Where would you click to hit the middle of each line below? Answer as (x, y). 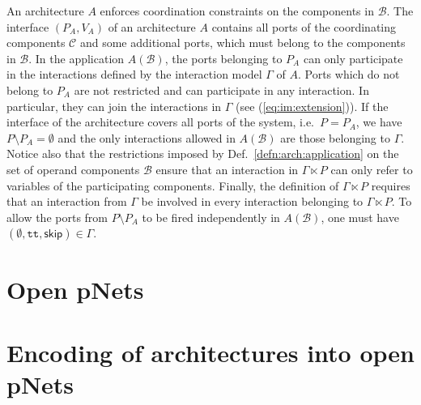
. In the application (77, 58)
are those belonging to (335, 137)
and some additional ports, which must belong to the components (242, 43)
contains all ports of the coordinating (304, 26)
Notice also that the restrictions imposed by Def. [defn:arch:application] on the (203, 153)
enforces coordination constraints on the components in (237, 11)
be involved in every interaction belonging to (252, 201)
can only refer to (372, 169)
